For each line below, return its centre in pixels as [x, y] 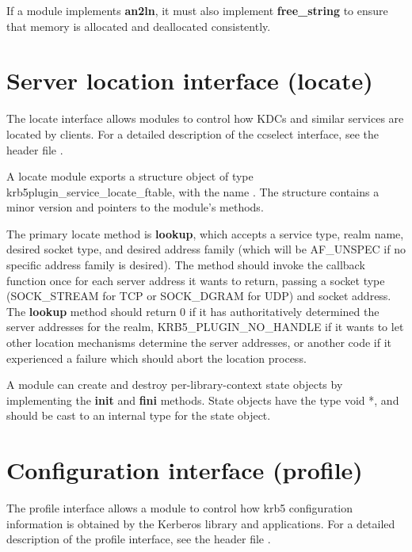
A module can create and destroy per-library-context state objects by [175, 384]
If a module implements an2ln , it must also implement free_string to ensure [197, 10]
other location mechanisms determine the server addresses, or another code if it [199, 343]
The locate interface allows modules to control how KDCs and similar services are [205, 118]
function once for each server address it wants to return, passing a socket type [196, 280]
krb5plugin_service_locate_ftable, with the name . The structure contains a [193, 191]
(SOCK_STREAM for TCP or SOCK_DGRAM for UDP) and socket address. [199, 296]
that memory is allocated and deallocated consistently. [139, 26]
